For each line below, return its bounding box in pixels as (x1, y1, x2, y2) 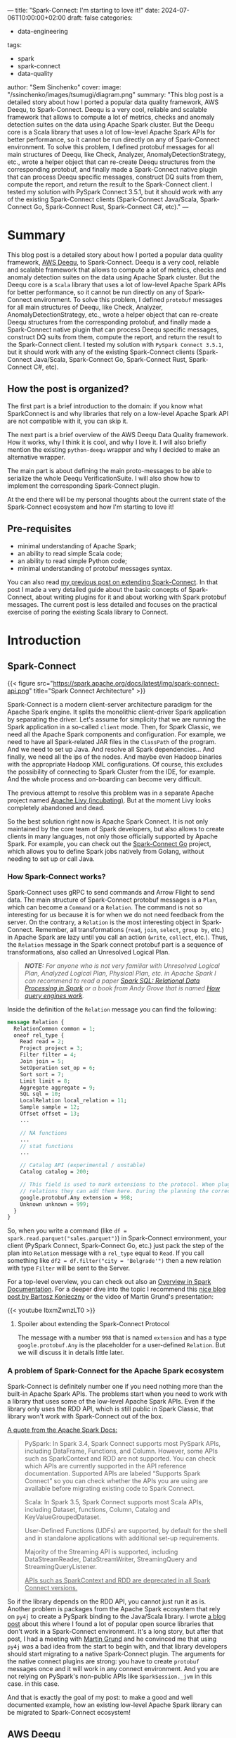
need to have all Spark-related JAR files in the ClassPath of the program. (7, 737, 216, 745)
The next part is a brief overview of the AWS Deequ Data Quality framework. (7, 430, 228, 439)
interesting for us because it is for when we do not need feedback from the (7, 910, 225, 919)
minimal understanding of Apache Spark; (17, 541, 137, 550)
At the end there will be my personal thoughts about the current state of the (7, 495, 226, 503)
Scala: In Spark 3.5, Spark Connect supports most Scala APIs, (24, 1497, 204, 1506)
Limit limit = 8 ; (20, 1077, 71, 1085)
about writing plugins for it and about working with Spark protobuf (34, 593, 227, 601)
